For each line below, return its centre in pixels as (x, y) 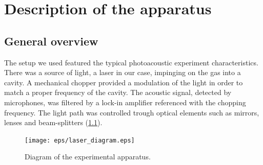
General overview (51, 41)
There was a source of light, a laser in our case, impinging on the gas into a (123, 72)
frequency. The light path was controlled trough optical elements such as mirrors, (132, 112)
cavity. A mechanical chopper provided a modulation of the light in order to (124, 82)
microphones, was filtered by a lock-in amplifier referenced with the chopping (125, 102)
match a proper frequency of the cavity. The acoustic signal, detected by (118, 92)
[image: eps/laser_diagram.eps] (80, 140)
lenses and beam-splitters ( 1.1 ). (53, 122)
